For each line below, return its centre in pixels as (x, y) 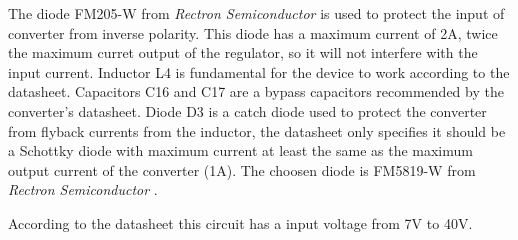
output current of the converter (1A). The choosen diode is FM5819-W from (242, 169)
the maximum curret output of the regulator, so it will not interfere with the (243, 52)
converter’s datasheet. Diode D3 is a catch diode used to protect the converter (247, 110)
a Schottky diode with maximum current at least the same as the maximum (240, 150)
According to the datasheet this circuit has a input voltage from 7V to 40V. (240, 222)
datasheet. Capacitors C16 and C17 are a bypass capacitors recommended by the (256, 91)
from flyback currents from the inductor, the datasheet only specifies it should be (257, 130)
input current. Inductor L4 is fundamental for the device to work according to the (259, 71)
